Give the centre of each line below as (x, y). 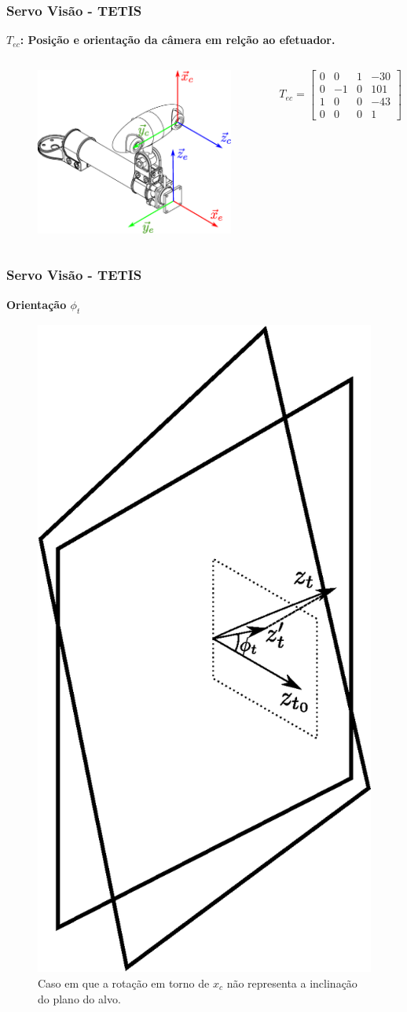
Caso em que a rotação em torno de (124, 983)
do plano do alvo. (79, 998)
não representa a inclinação (292, 983)
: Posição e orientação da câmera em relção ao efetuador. (178, 40)
